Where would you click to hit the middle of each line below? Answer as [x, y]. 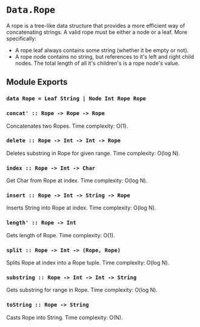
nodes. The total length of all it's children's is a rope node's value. [97, 63]
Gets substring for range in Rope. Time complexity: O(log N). [82, 290]
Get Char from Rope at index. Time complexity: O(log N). [77, 180]
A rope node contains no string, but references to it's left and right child [105, 56]
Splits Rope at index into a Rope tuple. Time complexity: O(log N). [88, 263]
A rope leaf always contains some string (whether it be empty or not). [102, 50]
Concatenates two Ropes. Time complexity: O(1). [67, 126]
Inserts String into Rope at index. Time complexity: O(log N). [81, 208]
